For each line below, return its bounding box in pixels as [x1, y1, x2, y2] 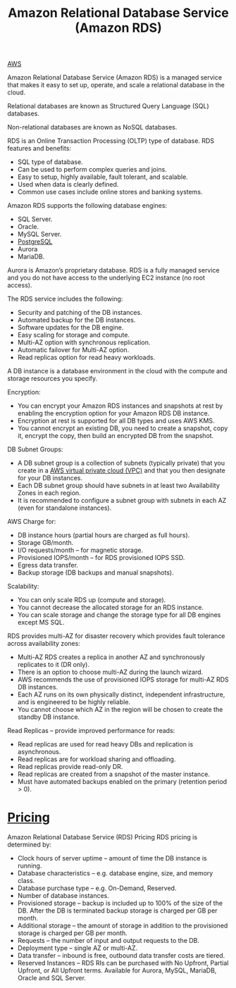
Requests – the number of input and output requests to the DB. [17, 937, 199, 945]
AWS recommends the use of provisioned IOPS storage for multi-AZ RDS [17, 675, 229, 684]
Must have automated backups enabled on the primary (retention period [17, 777, 228, 786]
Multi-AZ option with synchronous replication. [17, 338, 151, 346]
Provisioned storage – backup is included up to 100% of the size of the [17, 899, 223, 908]
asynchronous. [17, 748, 61, 756]
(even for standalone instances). [17, 504, 112, 512]
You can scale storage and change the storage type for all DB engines [17, 611, 221, 619]
